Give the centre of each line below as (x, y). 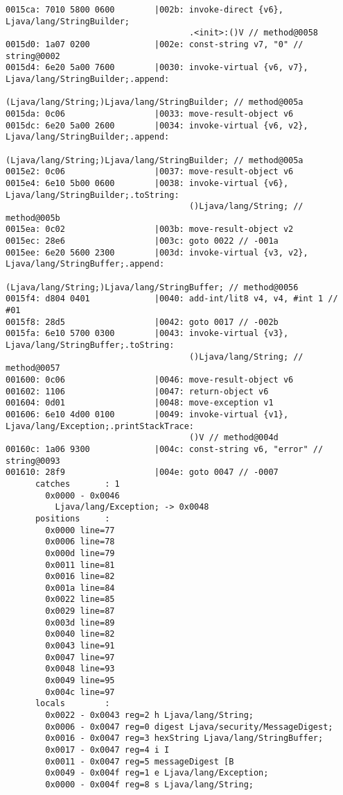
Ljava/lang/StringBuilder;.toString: (93, 195)
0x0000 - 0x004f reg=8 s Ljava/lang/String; (149, 784)
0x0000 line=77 (80, 530)
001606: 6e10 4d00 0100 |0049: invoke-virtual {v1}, (147, 414)
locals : (72, 704)
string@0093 (33, 461)
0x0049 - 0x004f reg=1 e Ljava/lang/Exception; (157, 773)
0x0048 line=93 (80, 669)
